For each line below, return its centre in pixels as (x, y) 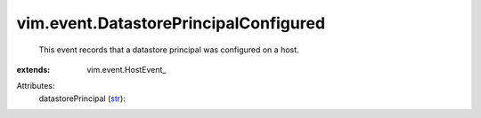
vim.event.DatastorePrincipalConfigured (171, 23)
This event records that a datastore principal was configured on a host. (169, 50)
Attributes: (36, 86)
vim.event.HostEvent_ (126, 69)
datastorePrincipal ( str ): (82, 98)
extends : (33, 69)
